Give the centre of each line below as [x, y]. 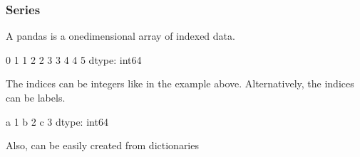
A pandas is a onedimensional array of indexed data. [120, 36]
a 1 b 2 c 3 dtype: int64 [57, 121]
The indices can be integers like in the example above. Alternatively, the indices [180, 83]
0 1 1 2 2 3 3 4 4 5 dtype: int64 [74, 59]
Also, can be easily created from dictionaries [102, 145]
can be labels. [36, 97]
